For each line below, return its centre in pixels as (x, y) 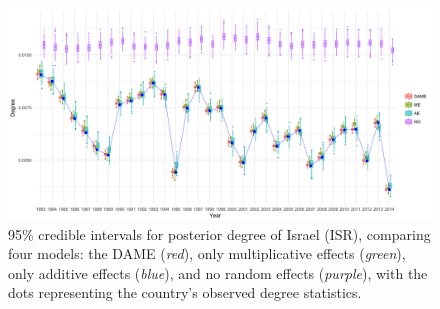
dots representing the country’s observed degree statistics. (185, 292)
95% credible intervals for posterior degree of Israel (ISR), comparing (219, 233)
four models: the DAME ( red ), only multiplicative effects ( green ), (207, 253)
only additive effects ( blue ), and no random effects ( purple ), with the (218, 272)
